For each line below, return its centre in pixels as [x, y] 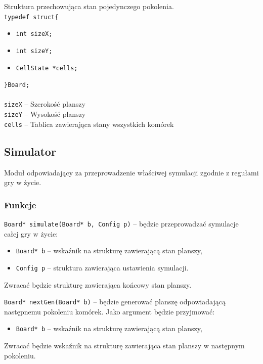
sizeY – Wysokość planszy [45, 114]
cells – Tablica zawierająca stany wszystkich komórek [89, 124]
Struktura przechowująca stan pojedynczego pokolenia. [89, 6]
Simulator [30, 151]
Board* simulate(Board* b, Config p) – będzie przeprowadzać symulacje [121, 224]
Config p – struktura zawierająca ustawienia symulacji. [102, 267]
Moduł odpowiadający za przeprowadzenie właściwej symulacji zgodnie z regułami [131, 172]
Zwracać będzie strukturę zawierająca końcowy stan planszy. [98, 284]
